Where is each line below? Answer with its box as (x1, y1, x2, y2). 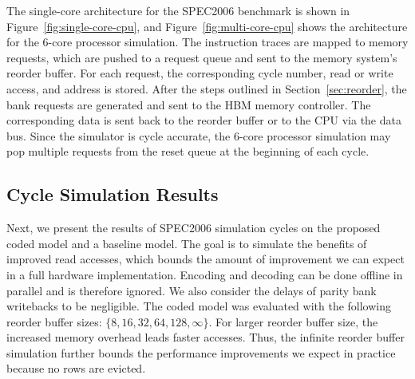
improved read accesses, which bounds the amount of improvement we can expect (6, 251, 405, 267)
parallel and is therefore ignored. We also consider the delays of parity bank (6, 282, 377, 298)
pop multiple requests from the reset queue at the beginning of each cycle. (6, 143, 370, 160)
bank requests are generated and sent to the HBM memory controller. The (6, 96, 371, 113)
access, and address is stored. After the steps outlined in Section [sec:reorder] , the (6, 80, 407, 97)
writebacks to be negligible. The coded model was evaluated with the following (6, 298, 392, 314)
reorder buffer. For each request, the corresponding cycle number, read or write (6, 65, 393, 81)
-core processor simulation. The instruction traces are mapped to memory (48, 34, 409, 50)
